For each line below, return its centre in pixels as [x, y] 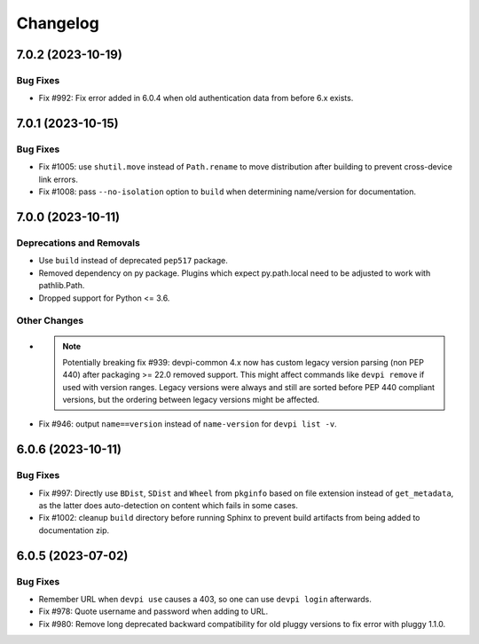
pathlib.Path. [62, 286]
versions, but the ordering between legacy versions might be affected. [191, 400]
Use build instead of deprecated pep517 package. [133, 261]
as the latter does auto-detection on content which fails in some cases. [169, 506]
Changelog [58, 23]
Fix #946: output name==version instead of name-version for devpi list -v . [188, 424]
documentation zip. [74, 530]
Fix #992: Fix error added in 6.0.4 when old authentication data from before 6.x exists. [196, 98]
